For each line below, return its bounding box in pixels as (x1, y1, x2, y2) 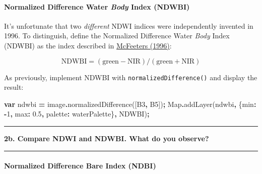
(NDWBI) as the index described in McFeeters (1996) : (4, 40, 172, 50)
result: (4, 82, 24, 92)
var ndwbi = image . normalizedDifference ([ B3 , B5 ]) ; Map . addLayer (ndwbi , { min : (4, 98, 256, 109)
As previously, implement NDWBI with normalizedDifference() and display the (4, 72, 257, 82)
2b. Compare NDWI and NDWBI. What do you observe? (4, 133, 209, 144)
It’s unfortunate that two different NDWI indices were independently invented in (4, 20, 253, 31)
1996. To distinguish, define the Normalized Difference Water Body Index (4, 30, 230, 41)
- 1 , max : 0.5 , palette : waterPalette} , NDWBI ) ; (4, 108, 150, 119)
